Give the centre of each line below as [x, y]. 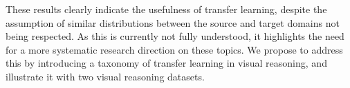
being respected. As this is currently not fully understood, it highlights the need [175, 36]
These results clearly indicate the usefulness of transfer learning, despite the [166, 9]
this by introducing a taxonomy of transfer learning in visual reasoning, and [166, 63]
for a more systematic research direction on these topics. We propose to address [174, 49]
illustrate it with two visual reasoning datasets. [105, 76]
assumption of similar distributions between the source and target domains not [173, 22]
